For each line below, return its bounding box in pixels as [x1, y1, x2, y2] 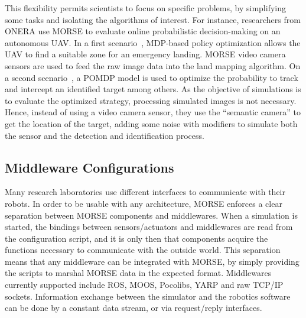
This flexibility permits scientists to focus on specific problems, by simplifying [5, 2, 286, 14]
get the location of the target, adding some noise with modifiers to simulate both [5, 117, 298, 129]
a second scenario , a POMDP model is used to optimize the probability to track [5, 71, 298, 83]
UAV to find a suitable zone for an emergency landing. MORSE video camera [5, 48, 286, 60]
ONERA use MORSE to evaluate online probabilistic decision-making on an [5, 25, 281, 37]
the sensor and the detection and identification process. [5, 129, 204, 141]
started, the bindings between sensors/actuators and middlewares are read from [5, 220, 293, 233]
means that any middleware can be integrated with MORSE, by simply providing [5, 255, 300, 267]
